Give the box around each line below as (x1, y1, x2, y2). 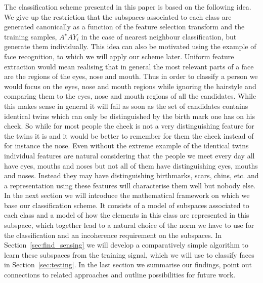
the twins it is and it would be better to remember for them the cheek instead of (4, 130, 254, 141)
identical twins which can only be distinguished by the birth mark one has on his (4, 110, 255, 121)
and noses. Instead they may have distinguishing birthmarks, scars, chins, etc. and (4, 170, 259, 181)
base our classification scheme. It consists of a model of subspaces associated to (4, 199, 249, 210)
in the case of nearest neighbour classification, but (81, 31, 237, 42)
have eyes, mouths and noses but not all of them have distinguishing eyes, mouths (4, 160, 258, 171)
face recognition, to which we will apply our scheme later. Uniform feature (4, 51, 234, 61)
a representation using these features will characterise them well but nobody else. (4, 180, 256, 190)
